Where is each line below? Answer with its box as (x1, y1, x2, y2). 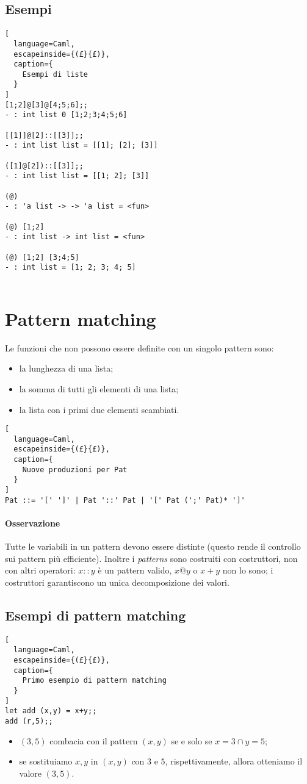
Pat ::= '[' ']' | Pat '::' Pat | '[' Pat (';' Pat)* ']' (5, 495, 245, 505)
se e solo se (171, 734, 212, 747)
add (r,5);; (5, 716, 53, 725)
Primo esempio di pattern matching (22, 676, 167, 685)
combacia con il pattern (49, 734, 138, 747)
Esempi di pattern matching (5, 605, 186, 624)
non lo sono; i (222, 564, 273, 577)
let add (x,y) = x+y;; (5, 707, 97, 716)
